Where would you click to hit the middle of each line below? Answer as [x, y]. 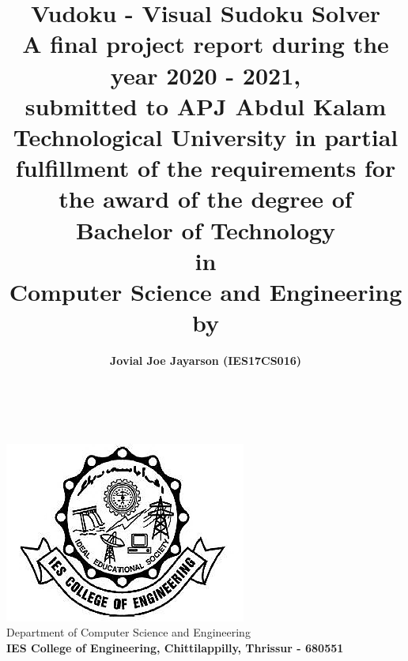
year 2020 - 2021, [206, 75]
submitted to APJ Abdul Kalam [206, 105]
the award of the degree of [206, 199]
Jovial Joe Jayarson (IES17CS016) [206, 360]
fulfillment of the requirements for [206, 168]
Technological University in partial [206, 136]
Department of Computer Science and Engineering [128, 632]
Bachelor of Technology [206, 229]
